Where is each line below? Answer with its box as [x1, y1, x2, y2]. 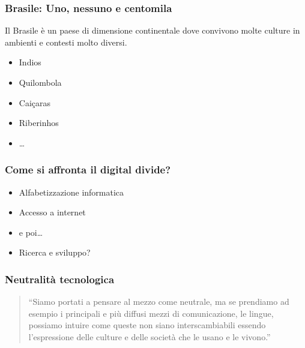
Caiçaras [19, 96, 51, 109]
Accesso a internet [19, 206, 86, 218]
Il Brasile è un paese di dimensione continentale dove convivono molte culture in [5, 24, 300, 37]
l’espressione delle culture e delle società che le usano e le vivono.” [28, 330, 271, 343]
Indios [19, 56, 41, 68]
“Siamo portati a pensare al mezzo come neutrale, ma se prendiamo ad [28, 295, 289, 308]
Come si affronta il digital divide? [5, 162, 171, 177]
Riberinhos [19, 116, 59, 129]
